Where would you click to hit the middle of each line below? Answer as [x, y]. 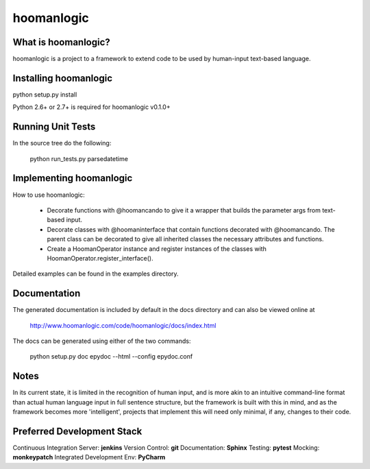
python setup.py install [45, 94]
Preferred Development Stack [77, 431]
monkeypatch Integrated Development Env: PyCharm [89, 457]
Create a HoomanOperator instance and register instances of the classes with [157, 249]
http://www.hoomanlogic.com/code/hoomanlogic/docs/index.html [123, 325]
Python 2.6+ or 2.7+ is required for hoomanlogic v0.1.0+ [91, 107]
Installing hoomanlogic [63, 78]
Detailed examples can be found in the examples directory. [96, 274]
